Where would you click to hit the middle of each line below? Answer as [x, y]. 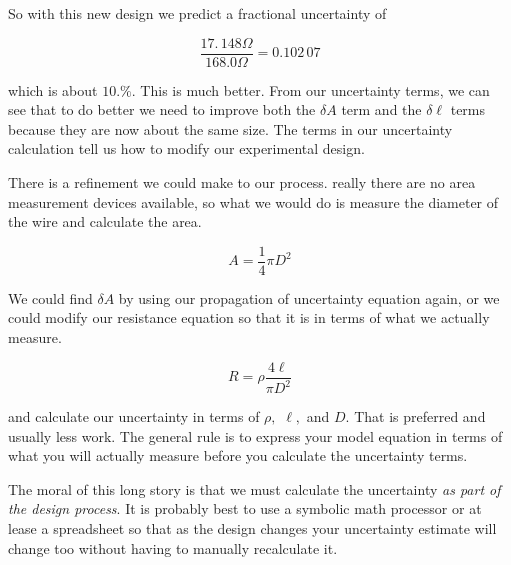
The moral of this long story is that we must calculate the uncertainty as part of [254, 488]
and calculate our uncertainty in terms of [134, 416]
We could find [50, 297]
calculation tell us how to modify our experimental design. [186, 148]
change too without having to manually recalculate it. [173, 547]
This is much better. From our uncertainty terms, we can [315, 89]
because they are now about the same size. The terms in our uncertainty [230, 128]
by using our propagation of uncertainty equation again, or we [309, 297]
